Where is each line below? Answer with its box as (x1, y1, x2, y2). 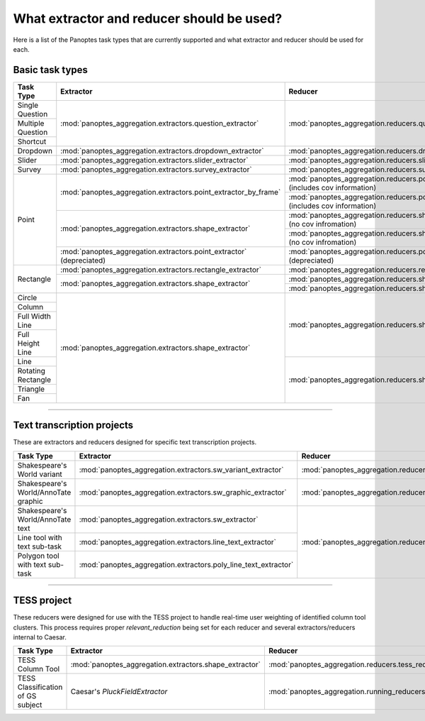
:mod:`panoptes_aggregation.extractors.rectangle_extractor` (60, 265, 262, 275)
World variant (17, 469, 63, 479)
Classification (17, 682, 63, 692)
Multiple (17, 118, 45, 128)
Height (17, 338, 40, 348)
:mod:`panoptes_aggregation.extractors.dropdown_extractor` (60, 145, 264, 155)
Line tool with (17, 532, 63, 542)
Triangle (17, 384, 45, 394)
